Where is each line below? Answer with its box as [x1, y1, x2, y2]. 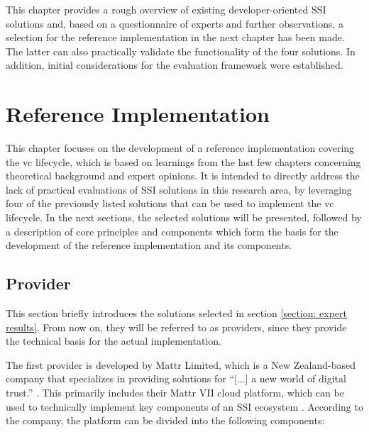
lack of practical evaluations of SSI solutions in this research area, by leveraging [6, 182, 352, 196]
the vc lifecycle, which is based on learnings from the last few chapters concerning [6, 154, 361, 169]
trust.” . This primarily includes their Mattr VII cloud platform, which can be [6, 385, 344, 400]
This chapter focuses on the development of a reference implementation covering [6, 140, 355, 155]
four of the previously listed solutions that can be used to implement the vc [6, 196, 334, 211]
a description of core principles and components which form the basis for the [6, 223, 338, 238]
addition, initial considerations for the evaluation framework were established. [6, 57, 343, 72]
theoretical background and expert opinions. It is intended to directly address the [6, 168, 360, 183]
